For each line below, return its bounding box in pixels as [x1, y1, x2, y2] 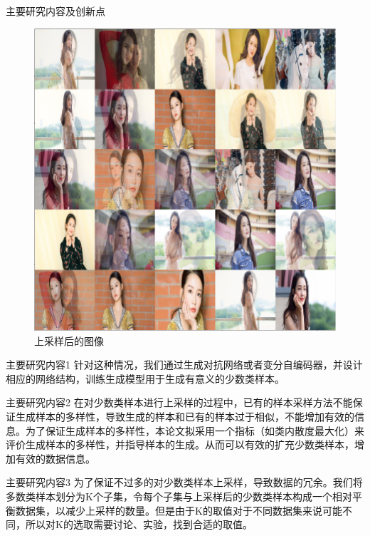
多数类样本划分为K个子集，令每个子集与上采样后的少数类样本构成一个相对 [6, 489, 352, 504]
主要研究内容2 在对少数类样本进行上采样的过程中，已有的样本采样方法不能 [6, 395, 353, 410]
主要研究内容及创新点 [6, 4, 105, 18]
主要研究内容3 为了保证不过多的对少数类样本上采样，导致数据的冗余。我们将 [6, 475, 363, 490]
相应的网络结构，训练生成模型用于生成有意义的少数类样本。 [6, 371, 285, 386]
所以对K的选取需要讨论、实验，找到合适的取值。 [25, 517, 253, 532]
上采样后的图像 [34, 333, 104, 348]
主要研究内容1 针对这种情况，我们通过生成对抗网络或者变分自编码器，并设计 [6, 357, 363, 372]
